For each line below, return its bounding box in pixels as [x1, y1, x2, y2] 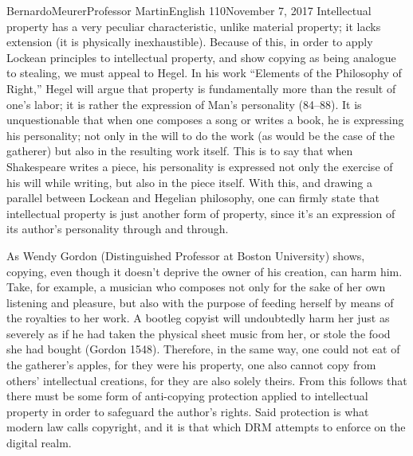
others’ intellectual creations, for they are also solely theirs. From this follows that [6, 372, 407, 388]
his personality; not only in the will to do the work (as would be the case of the [6, 127, 395, 143]
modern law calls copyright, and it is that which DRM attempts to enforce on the [6, 419, 406, 435]
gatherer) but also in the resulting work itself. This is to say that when [6, 142, 353, 159]
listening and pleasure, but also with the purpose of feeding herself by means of [6, 294, 394, 310]
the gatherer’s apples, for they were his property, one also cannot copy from [6, 357, 376, 373]
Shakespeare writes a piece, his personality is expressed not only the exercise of [6, 158, 393, 174]
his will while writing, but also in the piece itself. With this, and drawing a [6, 173, 372, 190]
